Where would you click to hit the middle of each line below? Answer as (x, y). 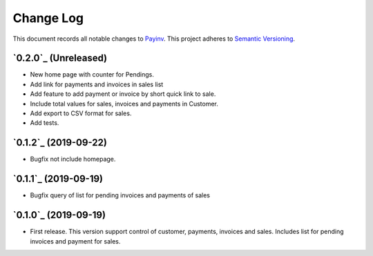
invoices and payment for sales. (75, 241)
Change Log (48, 18)
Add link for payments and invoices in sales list (97, 84)
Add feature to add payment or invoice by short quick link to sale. (123, 94)
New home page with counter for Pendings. (92, 75)
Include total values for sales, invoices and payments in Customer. (124, 104)
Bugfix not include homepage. (73, 159)
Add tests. (45, 123)
